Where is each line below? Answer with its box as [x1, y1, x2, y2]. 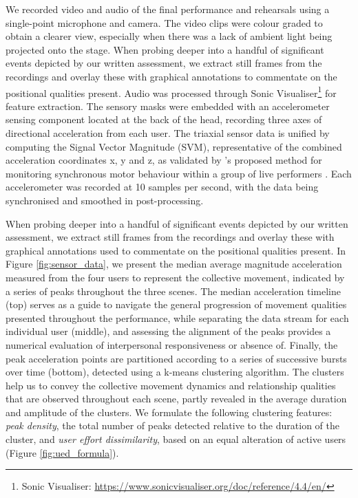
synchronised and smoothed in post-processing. [6, 193, 204, 207]
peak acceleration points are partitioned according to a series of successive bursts [6, 351, 347, 365]
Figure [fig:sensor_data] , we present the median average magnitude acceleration [6, 257, 342, 271]
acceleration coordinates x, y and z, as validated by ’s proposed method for [6, 153, 322, 167]
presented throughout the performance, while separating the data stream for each [6, 310, 349, 325]
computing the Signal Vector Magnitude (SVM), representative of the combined [6, 139, 342, 153]
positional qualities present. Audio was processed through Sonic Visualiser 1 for [6, 83, 337, 100]
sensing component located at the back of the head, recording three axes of [6, 112, 322, 127]
